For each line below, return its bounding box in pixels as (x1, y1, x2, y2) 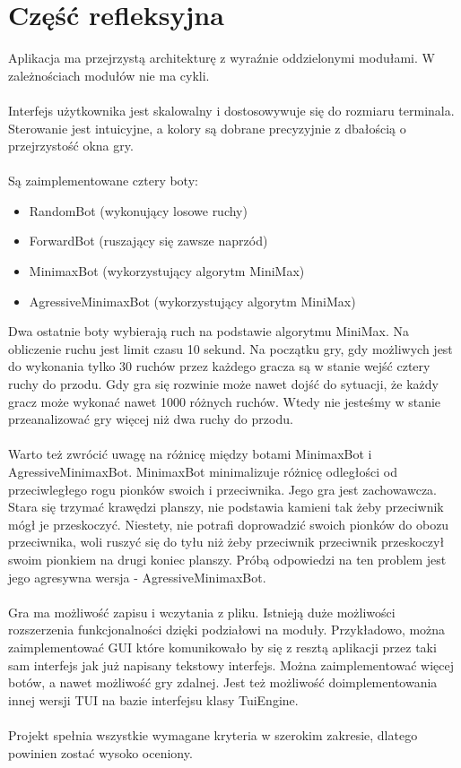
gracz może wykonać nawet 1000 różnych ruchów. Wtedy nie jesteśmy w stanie (8, 392, 441, 410)
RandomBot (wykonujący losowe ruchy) (29, 201, 248, 220)
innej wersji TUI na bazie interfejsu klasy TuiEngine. (8, 690, 299, 709)
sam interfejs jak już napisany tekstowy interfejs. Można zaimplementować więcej (8, 655, 455, 674)
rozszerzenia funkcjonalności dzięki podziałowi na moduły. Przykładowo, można (8, 620, 446, 639)
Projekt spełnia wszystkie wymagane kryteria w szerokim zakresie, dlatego (8, 725, 418, 744)
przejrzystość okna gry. (8, 136, 134, 155)
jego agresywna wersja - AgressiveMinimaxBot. (8, 567, 266, 586)
